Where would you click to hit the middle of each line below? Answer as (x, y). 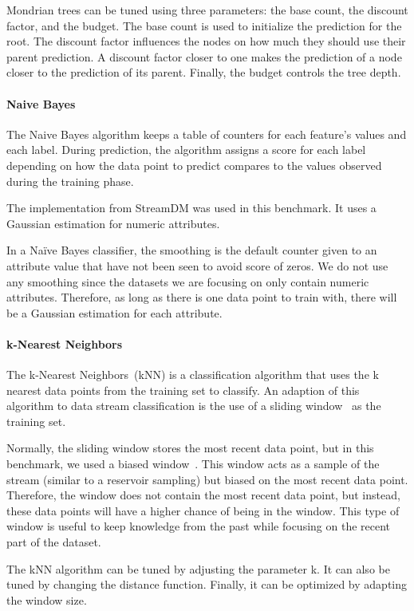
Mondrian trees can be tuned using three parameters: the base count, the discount (207, 10)
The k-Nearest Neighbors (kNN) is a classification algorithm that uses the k (193, 374)
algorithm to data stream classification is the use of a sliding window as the (194, 406)
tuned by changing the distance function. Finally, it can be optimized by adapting (207, 584)
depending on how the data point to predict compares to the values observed (194, 165)
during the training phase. (70, 181)
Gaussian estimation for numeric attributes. (113, 223)
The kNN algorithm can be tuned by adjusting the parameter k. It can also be (198, 568)
